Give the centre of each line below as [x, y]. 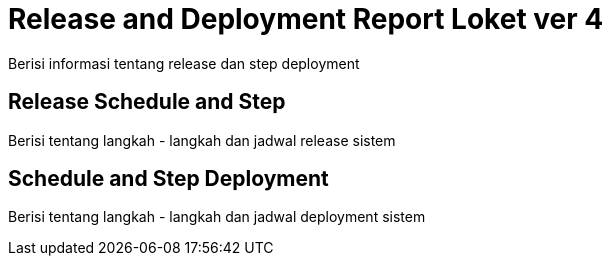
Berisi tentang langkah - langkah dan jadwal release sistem [202, 140]
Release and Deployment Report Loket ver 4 [306, 19]
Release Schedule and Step [147, 102]
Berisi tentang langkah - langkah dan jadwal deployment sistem [217, 217]
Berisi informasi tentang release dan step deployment [184, 63]
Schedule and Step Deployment [168, 179]
